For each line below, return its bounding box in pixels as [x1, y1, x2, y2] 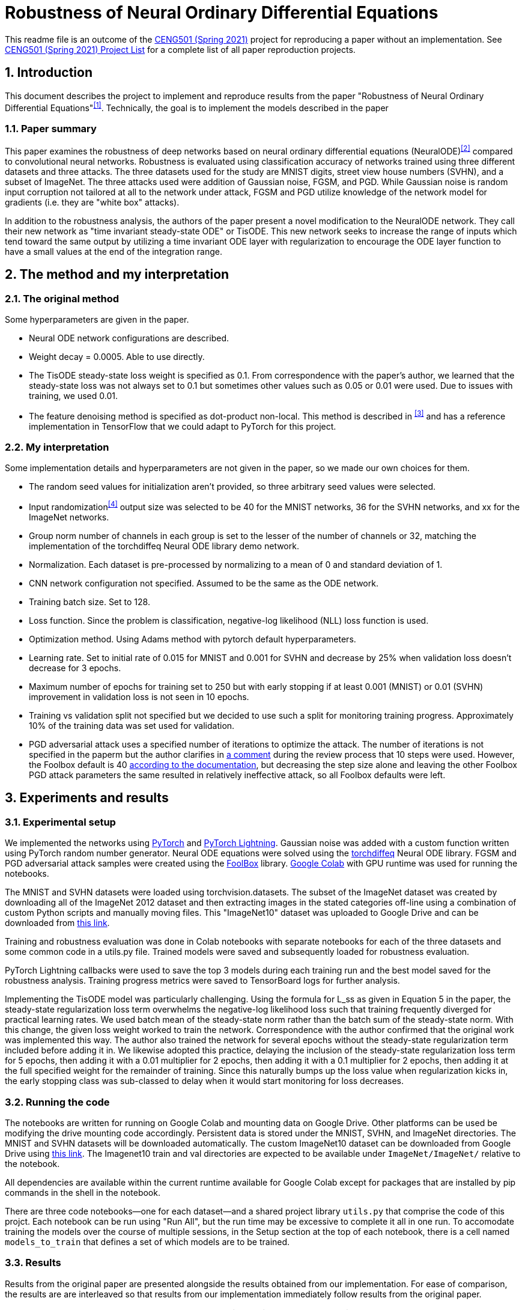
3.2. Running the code [5, 1095, 110, 1108]
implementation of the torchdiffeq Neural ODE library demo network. [29, 540, 299, 551]
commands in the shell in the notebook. [5, 1187, 160, 1198]
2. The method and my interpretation [5, 267, 229, 282]
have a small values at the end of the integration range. [5, 246, 222, 257]
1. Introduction [5, 65, 93, 81]
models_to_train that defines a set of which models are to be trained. [5, 1236, 290, 1247]
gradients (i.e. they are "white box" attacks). [5, 196, 180, 207]
